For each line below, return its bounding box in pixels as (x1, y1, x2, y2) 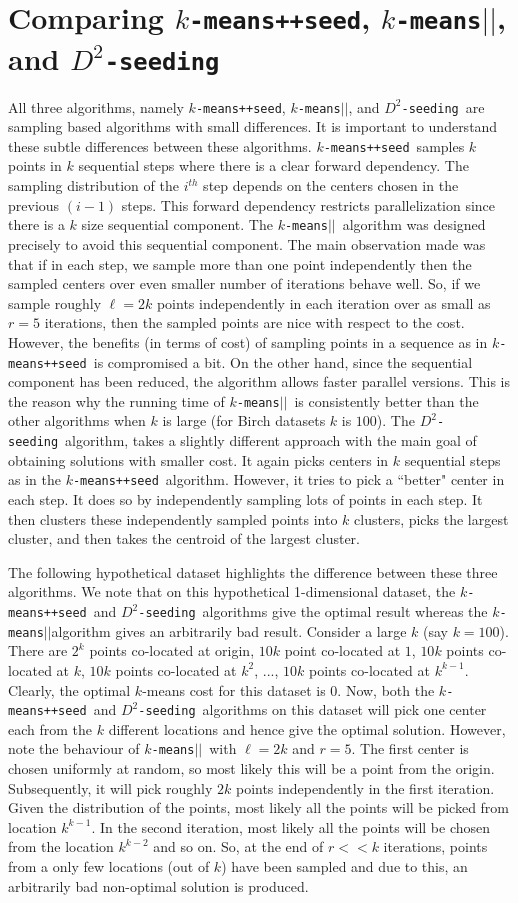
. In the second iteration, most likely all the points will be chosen (91, 816, 491, 837)
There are (8, 640, 68, 661)
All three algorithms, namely (8, 96, 184, 117)
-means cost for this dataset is (142, 679, 326, 700)
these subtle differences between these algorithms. (8, 135, 312, 156)
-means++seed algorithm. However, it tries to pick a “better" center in (72, 469, 505, 490)
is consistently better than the (294, 390, 479, 411)
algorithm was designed (342, 214, 486, 235)
